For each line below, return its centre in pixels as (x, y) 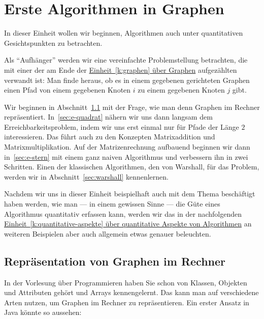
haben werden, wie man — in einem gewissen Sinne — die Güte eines (112, 204)
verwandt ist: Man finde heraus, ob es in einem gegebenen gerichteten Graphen (127, 80)
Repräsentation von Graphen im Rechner (115, 261)
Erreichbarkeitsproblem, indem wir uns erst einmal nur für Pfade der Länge (122, 126)
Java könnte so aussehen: (43, 312)
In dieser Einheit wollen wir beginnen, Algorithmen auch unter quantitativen (124, 33)
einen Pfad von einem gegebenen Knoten (68, 90)
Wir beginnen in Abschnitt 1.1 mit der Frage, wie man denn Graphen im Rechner (132, 107)
